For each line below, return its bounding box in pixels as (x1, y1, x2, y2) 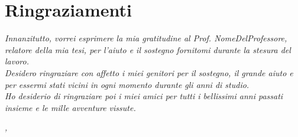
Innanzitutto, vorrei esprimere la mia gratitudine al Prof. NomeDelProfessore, (5, 32, 287, 44)
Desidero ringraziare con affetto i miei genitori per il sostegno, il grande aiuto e (5, 66, 293, 79)
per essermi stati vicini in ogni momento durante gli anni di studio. (5, 78, 250, 90)
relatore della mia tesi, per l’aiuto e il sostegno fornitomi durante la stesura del (5, 43, 291, 56)
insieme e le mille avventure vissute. (5, 101, 136, 113)
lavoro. (5, 55, 29, 67)
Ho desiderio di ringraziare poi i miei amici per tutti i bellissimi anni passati (5, 90, 283, 102)
